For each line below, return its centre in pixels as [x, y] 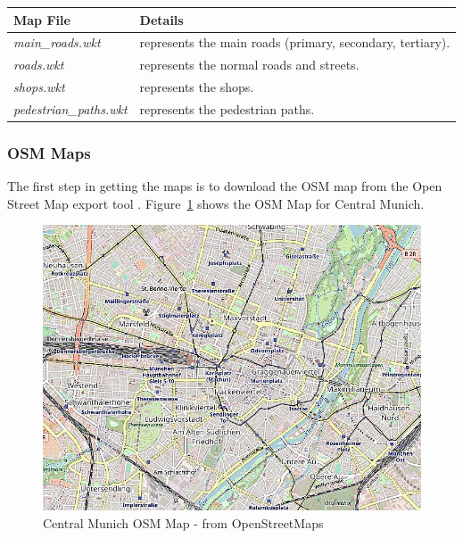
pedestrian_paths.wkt [70, 108]
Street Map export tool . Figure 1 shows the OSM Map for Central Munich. [216, 203]
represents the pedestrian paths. [227, 108]
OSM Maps [49, 152]
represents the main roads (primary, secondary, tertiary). [295, 42]
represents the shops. [197, 87]
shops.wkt [39, 87]
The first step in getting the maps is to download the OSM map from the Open [225, 186]
